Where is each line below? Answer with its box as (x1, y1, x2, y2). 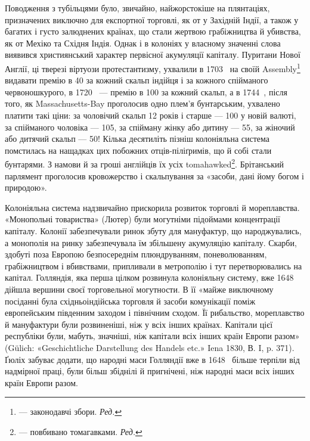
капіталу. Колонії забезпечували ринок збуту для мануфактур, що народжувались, (5, 225, 302, 237)
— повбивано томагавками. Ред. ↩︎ (18, 425, 142, 437)
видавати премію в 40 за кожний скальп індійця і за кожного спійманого (5, 74, 268, 86)
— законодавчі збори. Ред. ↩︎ (18, 405, 122, 418)
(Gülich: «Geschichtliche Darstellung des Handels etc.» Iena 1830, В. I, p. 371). (5, 341, 294, 353)
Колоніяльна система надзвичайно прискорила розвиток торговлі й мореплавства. (5, 201, 300, 213)
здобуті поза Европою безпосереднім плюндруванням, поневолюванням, (5, 248, 267, 260)
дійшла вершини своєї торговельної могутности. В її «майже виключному (5, 282, 274, 295)
